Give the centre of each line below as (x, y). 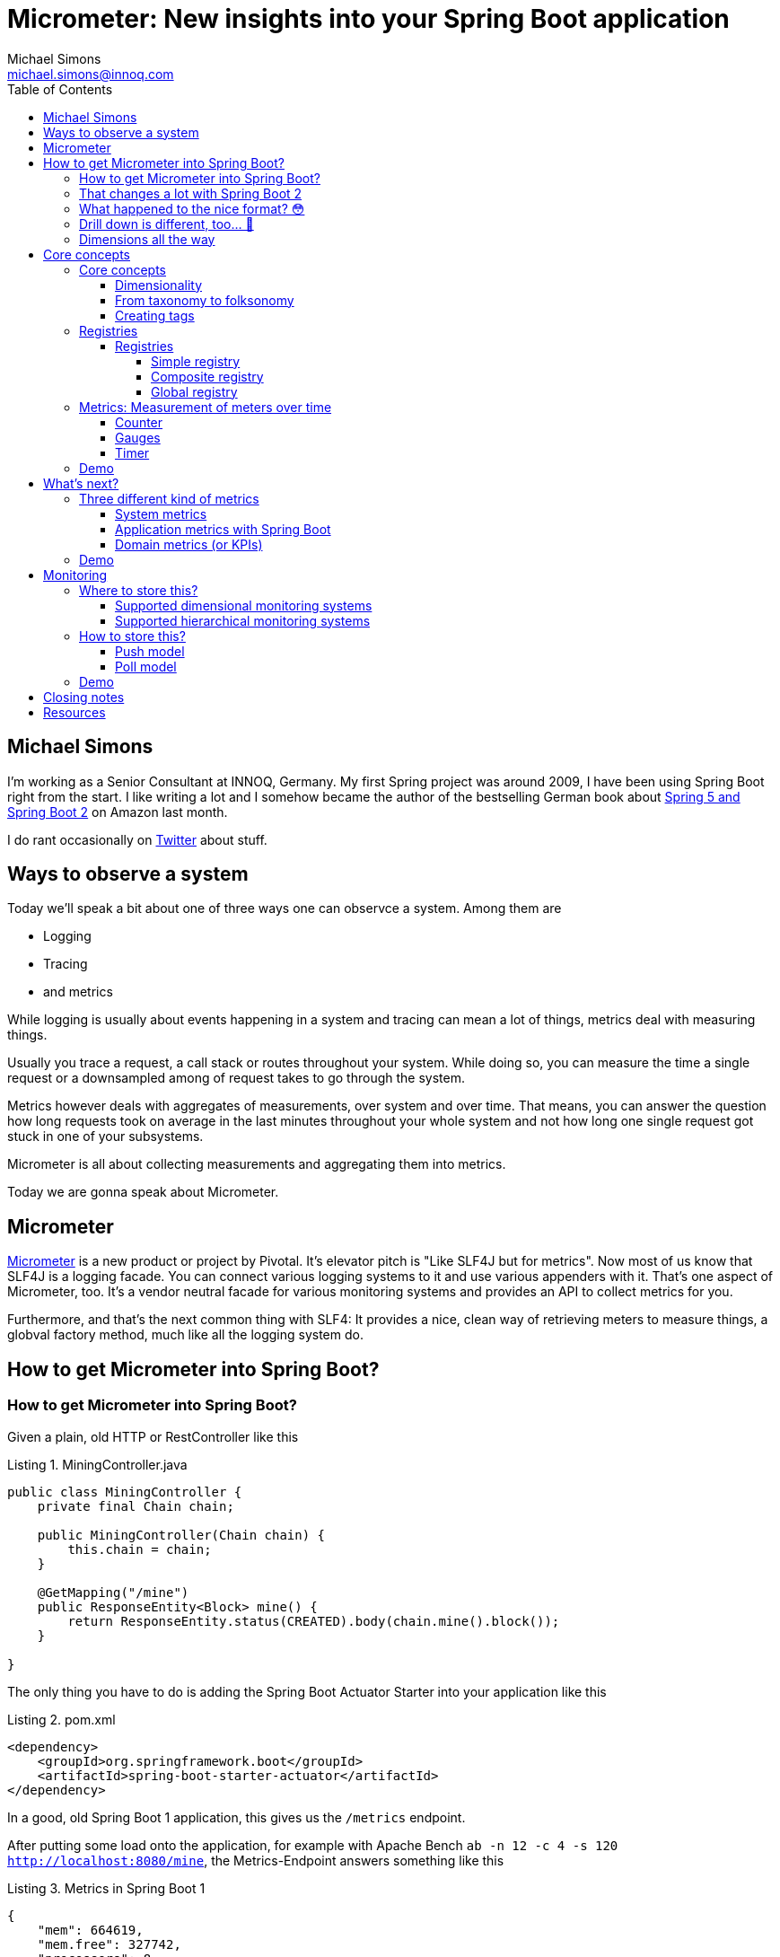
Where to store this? (139, 590)
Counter (139, 422)
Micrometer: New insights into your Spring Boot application (368, 19)
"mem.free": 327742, (109, 1944)
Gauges (138, 437)
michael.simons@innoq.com (91, 74)
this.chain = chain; (140, 1549)
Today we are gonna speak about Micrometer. (143, 1192)
